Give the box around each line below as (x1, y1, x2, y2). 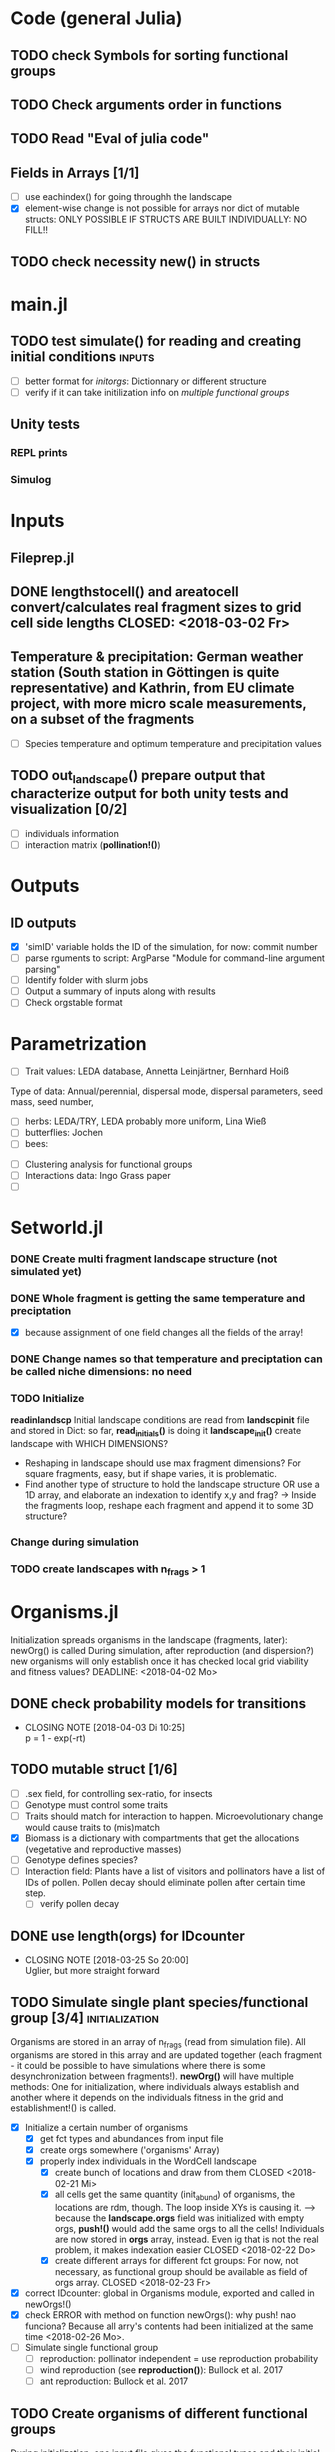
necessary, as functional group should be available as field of (54, 2265, 308, 2277)
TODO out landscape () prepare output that (10, 767, 266, 787)
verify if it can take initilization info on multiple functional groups (24, 386, 290, 398)
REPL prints (10, 446, 68, 460)
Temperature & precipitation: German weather (10, 648, 304, 666)
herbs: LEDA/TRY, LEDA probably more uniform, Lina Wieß (24, 1115, 267, 1127)
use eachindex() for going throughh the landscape (24, 191, 233, 203)
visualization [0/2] (10, 801, 128, 818)
